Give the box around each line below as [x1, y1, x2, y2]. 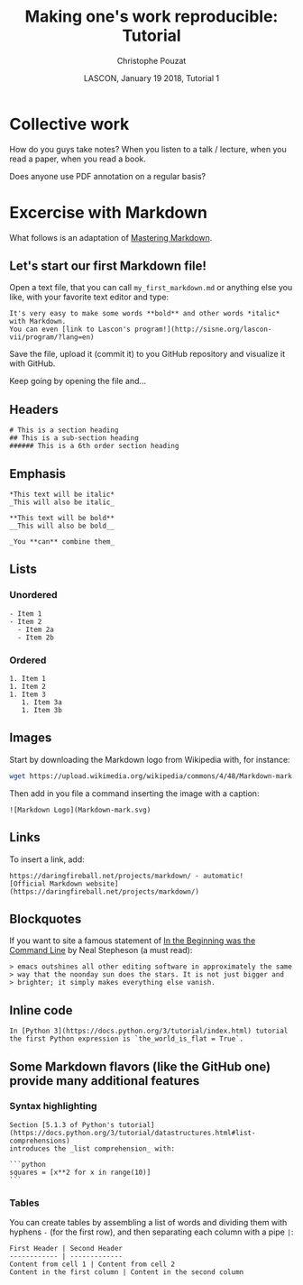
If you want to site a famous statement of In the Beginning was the [9, 935, 256, 946]
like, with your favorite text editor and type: [9, 291, 170, 303]
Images [9, 730, 52, 746]
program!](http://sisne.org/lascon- [133, 325, 272, 335]
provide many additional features [9, 1073, 200, 1088]
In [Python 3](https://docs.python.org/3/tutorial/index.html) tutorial [9, 1026, 289, 1036]
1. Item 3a [21, 698, 63, 707]
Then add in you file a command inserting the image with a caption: [9, 787, 260, 799]
